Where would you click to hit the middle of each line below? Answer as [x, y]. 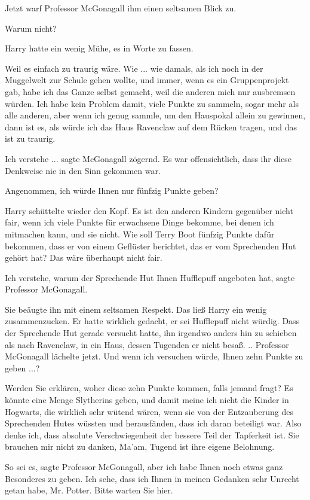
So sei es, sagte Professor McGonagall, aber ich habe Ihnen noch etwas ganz [144, 467]
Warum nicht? [31, 28]
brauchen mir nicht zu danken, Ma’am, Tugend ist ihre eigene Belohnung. [140, 446]
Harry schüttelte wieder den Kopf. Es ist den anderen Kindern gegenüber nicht [149, 210]
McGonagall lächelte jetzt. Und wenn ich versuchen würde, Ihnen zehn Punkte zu [154, 356]
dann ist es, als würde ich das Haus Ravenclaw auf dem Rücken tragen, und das [151, 126]
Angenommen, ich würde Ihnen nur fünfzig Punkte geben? [112, 190]
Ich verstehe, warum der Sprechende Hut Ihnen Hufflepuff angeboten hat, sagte [150, 277]
